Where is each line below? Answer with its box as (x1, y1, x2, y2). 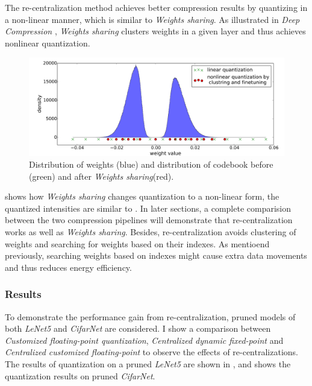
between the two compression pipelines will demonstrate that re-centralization (5, 214, 293, 226)
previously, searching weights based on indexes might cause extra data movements (5, 249, 307, 262)
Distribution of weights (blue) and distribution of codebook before (29, 158, 273, 171)
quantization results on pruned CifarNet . (5, 369, 155, 382)
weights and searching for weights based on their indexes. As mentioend (5, 237, 270, 250)
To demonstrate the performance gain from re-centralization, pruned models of (5, 310, 296, 323)
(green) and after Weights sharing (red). (29, 169, 174, 182)
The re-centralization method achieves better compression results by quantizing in (5, 1, 308, 13)
